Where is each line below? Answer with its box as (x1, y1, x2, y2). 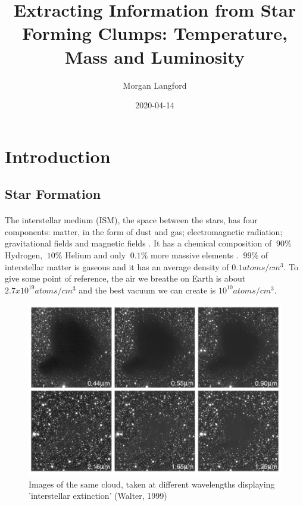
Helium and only (65, 249, 126, 261)
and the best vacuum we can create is (79, 283, 216, 296)
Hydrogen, (5, 249, 43, 261)
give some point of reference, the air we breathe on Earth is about (5, 272, 246, 285)
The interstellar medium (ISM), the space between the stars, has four (5, 214, 258, 226)
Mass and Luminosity (65, 44, 245, 68)
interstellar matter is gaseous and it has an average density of (5, 260, 229, 273)
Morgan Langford (123, 79, 187, 91)
